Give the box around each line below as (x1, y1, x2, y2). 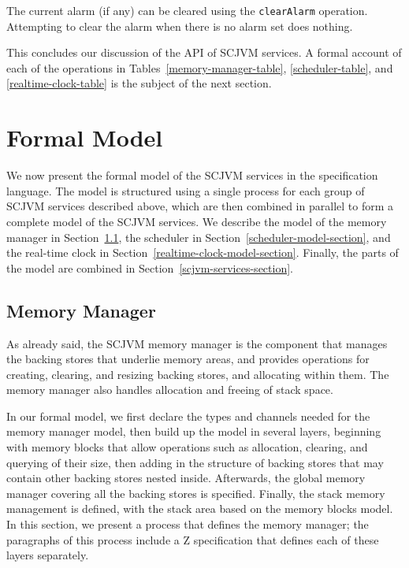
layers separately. (6, 547, 89, 563)
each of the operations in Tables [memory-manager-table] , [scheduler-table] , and (6, 59, 393, 76)
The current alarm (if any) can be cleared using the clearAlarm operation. (6, 2, 368, 18)
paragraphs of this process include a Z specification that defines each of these (6, 531, 379, 548)
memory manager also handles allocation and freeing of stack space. (6, 381, 333, 398)
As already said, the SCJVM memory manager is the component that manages (6, 335, 388, 351)
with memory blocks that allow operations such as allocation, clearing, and (6, 439, 368, 455)
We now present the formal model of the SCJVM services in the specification (6, 167, 378, 184)
